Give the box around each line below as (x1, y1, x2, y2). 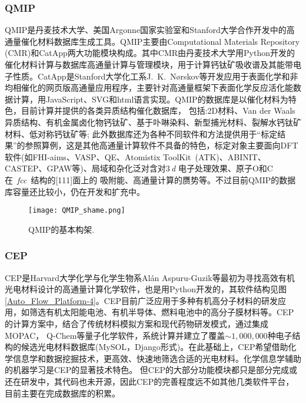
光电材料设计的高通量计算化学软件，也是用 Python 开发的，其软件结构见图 (5, 283, 287, 295)
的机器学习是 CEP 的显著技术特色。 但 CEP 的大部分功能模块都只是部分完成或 (5, 364, 298, 376)
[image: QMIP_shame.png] (28, 206, 125, 215)
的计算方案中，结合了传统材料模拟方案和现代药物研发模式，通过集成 (5, 317, 268, 329)
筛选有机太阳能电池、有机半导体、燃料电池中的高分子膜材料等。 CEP (29, 306, 294, 318)
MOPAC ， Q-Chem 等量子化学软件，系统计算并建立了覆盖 (5, 329, 225, 341)
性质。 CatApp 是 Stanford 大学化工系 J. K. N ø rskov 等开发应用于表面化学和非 (12, 70, 298, 82)
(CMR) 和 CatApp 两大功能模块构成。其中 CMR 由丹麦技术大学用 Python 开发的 (5, 47, 295, 59)
